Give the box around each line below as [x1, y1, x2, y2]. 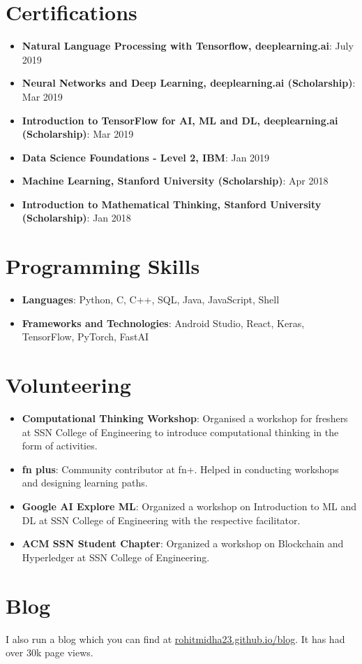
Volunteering [6, 370, 131, 399]
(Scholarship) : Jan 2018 [22, 210, 131, 225]
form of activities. [22, 438, 98, 453]
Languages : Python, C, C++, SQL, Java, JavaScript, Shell [22, 292, 280, 307]
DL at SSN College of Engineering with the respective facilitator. [22, 512, 301, 527]
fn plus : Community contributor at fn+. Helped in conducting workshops [22, 461, 339, 476]
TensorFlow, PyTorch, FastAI [22, 329, 149, 344]
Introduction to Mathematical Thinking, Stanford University [22, 196, 322, 211]
